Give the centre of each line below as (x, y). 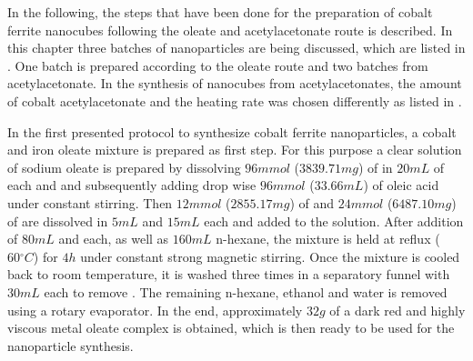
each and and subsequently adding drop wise (132, 185)
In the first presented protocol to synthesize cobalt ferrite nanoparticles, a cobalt (232, 131)
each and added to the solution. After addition (334, 221)
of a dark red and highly (398, 310)
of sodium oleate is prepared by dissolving (124, 167)
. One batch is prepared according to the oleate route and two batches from (218, 65)
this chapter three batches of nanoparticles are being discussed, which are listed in (236, 48)
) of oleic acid (401, 185)
